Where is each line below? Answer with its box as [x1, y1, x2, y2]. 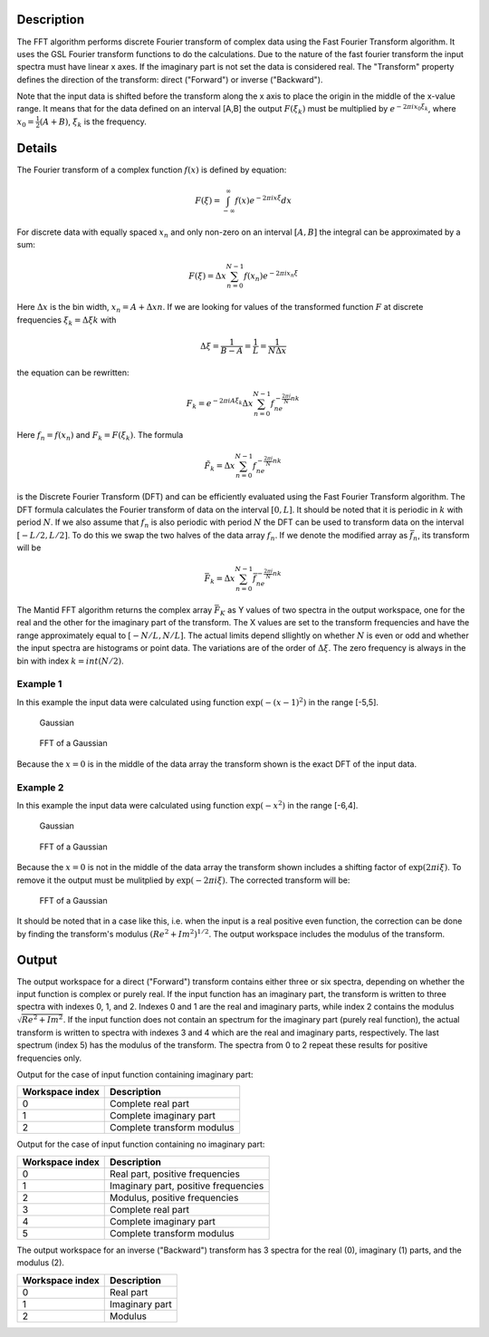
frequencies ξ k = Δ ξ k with [16, 314, 117, 327]
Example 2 [16, 780, 64, 793]
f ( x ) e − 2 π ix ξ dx [235, 194, 292, 206]
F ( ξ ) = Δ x [188, 270, 226, 281]
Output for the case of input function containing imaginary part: [16, 1070, 254, 1080]
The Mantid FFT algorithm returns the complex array [16, 604, 213, 615]
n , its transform [413, 529, 470, 543]
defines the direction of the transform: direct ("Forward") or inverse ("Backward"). [16, 73, 323, 85]
